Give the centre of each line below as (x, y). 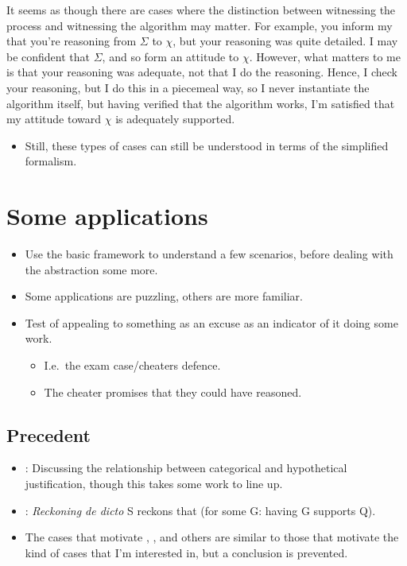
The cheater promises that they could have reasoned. (173, 392)
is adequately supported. (175, 119)
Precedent (48, 434)
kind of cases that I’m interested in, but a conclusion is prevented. (186, 552)
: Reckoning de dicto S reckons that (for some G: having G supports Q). (200, 510)
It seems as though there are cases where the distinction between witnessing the (201, 10)
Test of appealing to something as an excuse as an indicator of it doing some (211, 322)
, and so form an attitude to (171, 56)
